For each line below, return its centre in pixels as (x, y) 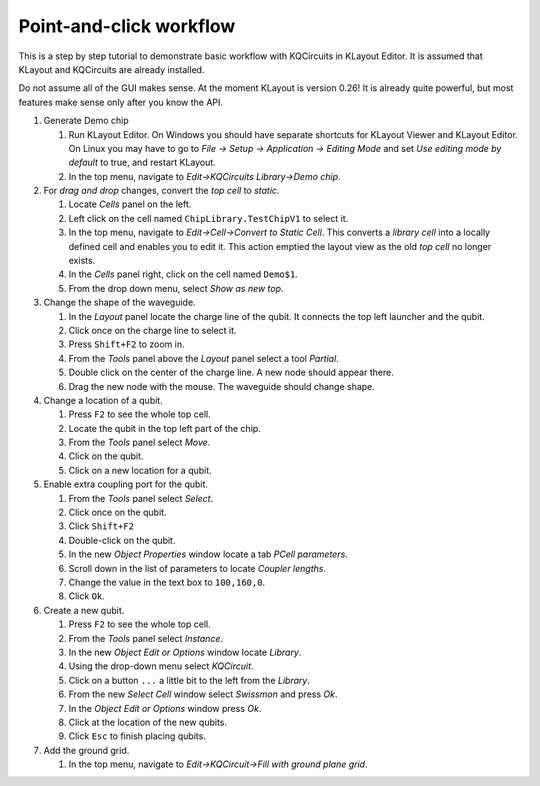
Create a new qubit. (84, 610)
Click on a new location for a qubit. (140, 470)
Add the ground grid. (86, 750)
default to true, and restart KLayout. (142, 162)
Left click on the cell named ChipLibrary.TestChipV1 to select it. (208, 218)
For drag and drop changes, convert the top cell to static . (161, 191)
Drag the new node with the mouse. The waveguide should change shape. (221, 386)
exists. (82, 261)
